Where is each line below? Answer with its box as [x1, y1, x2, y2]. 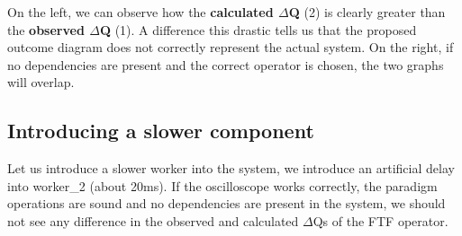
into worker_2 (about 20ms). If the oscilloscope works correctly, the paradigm [7, 176, 438, 195]
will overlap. [7, 73, 75, 92]
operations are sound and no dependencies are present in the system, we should [7, 194, 446, 213]
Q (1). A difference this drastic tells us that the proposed [99, 20, 417, 39]
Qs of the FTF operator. [313, 211, 448, 230]
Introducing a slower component [7, 117, 314, 144]
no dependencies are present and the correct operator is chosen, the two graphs [7, 55, 444, 74]
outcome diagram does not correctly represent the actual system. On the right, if [7, 38, 454, 57]
